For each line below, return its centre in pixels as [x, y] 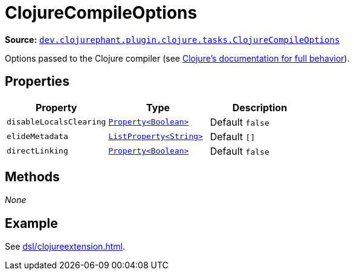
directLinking [37, 151]
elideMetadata [37, 137]
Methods [32, 177]
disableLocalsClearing [56, 122]
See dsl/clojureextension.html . [65, 247]
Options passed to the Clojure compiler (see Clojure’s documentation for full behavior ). [177, 58]
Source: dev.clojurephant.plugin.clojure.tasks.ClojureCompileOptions [172, 39]
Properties [37, 82]
